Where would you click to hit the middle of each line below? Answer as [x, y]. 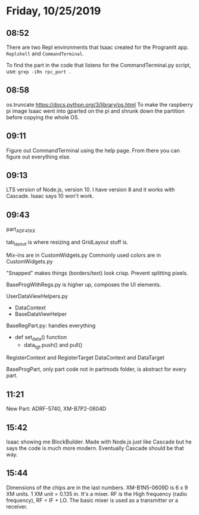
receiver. [17, 506]
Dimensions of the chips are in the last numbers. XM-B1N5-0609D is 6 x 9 [97, 488]
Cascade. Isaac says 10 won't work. [50, 196]
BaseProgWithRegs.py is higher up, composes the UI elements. [84, 284]
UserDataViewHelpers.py [37, 296]
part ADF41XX [21, 230]
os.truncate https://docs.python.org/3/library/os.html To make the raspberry [100, 104]
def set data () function [41, 338]
